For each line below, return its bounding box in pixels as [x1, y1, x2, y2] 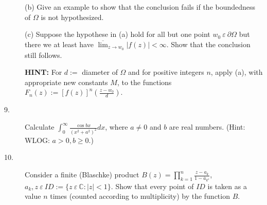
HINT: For [25, 67, 62, 77]
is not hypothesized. [41, 11, 104, 22]
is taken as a [207, 180, 247, 191]
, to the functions [117, 76, 172, 87]
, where [105, 121, 128, 132]
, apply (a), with [210, 67, 263, 77]
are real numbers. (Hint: [169, 121, 245, 132]
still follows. [25, 49, 62, 60]
